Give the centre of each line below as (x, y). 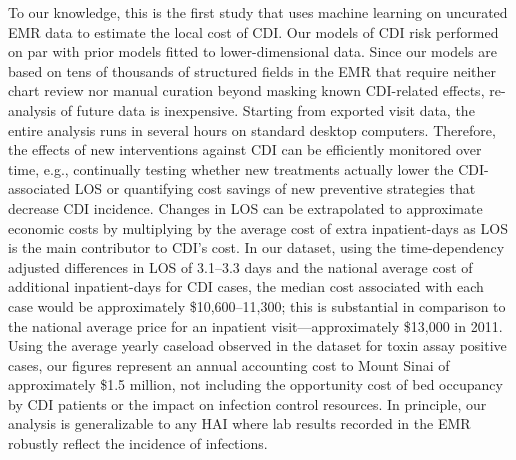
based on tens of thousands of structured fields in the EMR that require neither (252, 70)
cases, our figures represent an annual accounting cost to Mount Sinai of (229, 364)
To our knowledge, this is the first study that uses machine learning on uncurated (258, 12)
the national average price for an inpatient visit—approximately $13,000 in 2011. (255, 325)
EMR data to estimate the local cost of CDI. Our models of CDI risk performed (253, 31)
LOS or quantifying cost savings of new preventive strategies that (275, 188)
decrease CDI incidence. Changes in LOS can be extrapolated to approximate (245, 207)
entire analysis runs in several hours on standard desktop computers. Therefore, (252, 129)
